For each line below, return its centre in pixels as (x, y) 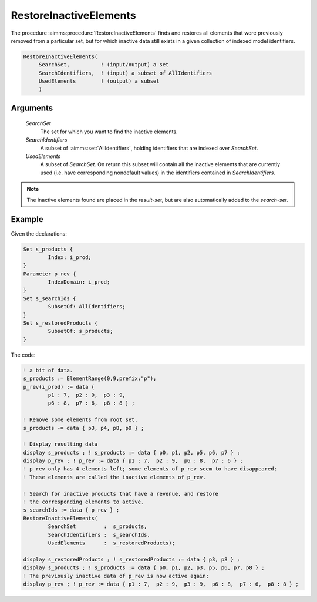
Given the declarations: (39, 233)
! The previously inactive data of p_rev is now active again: (116, 576)
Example (27, 219)
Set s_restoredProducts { (60, 323)
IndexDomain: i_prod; (79, 282)
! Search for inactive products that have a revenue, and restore (121, 494)
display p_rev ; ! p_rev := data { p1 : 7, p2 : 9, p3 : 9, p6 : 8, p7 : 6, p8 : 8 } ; (161, 584)
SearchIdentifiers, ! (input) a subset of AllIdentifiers (125, 73)
